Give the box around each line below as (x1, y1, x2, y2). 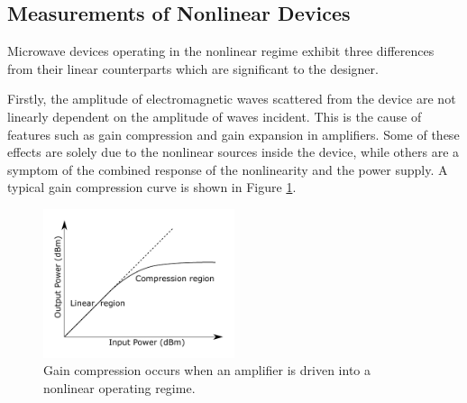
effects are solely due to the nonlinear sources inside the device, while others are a (7, 142, 460, 161)
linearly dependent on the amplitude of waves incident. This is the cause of (7, 106, 422, 125)
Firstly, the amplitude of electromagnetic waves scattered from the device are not (7, 89, 456, 108)
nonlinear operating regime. (43, 379, 196, 398)
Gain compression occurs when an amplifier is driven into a (43, 361, 371, 380)
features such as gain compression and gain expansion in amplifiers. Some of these (7, 124, 460, 143)
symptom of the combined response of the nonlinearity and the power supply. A (7, 160, 448, 179)
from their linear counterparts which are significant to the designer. (7, 59, 379, 78)
